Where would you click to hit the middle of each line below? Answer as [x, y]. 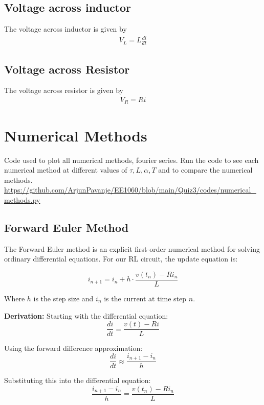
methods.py [22, 199]
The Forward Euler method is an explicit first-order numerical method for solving [132, 248]
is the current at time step [145, 298]
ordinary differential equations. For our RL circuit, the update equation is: [121, 259]
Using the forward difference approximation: [73, 348]
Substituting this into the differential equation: [78, 380]
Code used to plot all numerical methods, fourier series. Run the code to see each [131, 160]
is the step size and [63, 298]
